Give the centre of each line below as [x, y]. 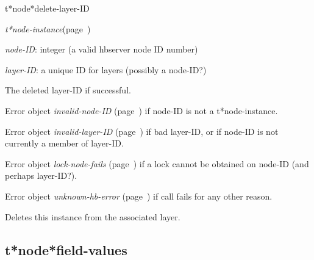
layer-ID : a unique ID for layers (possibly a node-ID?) [106, 69]
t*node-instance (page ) [48, 28]
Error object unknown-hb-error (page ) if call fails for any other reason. [139, 196]
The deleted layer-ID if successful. [68, 90]
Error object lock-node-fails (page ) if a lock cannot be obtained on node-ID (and [157, 163]
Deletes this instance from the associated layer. [93, 216]
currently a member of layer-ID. [64, 143]
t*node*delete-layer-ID [47, 8]
